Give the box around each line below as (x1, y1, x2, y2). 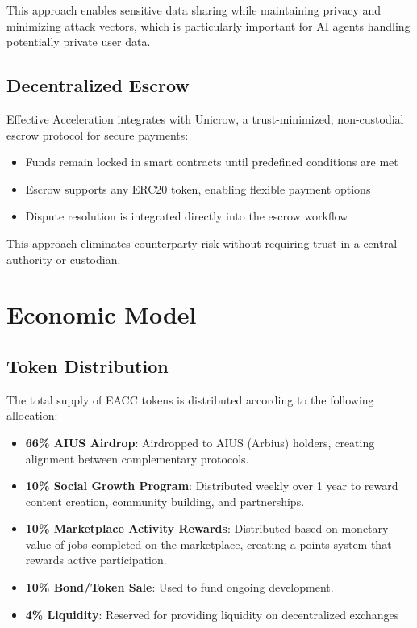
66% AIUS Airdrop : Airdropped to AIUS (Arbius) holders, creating (25, 433, 375, 450)
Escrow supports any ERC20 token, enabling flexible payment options (25, 180, 371, 197)
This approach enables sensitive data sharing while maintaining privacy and (6, 2, 382, 18)
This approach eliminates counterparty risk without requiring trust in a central (6, 234, 398, 251)
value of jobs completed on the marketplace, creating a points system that (25, 535, 392, 552)
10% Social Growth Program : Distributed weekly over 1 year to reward (25, 477, 398, 494)
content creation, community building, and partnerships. (25, 492, 305, 509)
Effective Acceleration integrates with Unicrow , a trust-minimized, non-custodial (6, 110, 404, 127)
